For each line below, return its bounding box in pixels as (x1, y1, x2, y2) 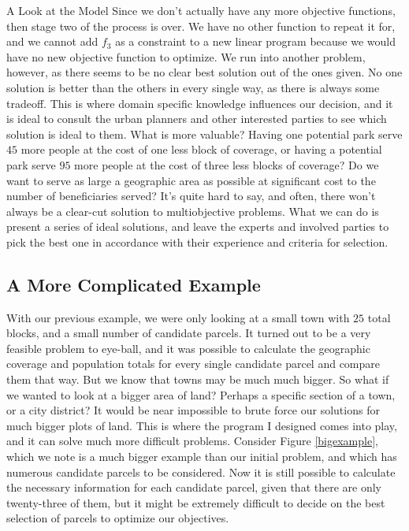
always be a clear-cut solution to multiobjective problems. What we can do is (6, 202, 379, 219)
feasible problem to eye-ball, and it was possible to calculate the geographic (6, 340, 370, 356)
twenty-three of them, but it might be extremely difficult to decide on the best (6, 494, 385, 511)
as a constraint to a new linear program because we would (115, 33, 396, 50)
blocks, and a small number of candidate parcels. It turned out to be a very (6, 325, 371, 341)
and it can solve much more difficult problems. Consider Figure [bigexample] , (6, 433, 378, 449)
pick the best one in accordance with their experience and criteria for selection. (6, 233, 389, 250)
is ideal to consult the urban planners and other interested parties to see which (6, 110, 387, 127)
